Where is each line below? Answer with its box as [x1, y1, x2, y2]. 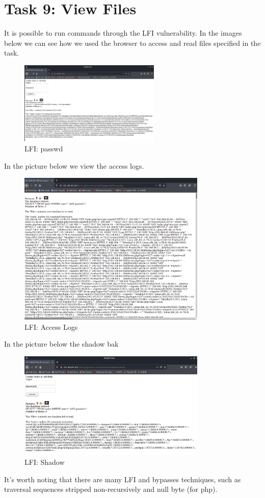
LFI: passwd [24, 143, 63, 154]
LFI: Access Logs [24, 321, 78, 332]
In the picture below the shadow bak [4, 338, 119, 349]
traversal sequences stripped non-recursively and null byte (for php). [4, 484, 218, 494]
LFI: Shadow [24, 457, 65, 467]
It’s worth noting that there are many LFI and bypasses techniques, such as [4, 474, 241, 484]
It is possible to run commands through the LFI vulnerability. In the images [4, 28, 242, 38]
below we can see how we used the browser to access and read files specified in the [4, 37, 261, 48]
